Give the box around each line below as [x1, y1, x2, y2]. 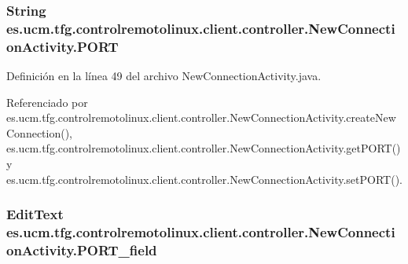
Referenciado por [6, 93, 88, 110]
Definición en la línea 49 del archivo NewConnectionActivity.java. [6, 68, 322, 84]
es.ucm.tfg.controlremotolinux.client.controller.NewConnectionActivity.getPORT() [6, 140, 401, 156]
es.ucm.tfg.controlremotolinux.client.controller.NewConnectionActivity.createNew [6, 109, 396, 126]
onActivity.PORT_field [6, 240, 157, 259]
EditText [6, 204, 64, 224]
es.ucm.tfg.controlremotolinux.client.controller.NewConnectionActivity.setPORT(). [6, 170, 402, 187]
